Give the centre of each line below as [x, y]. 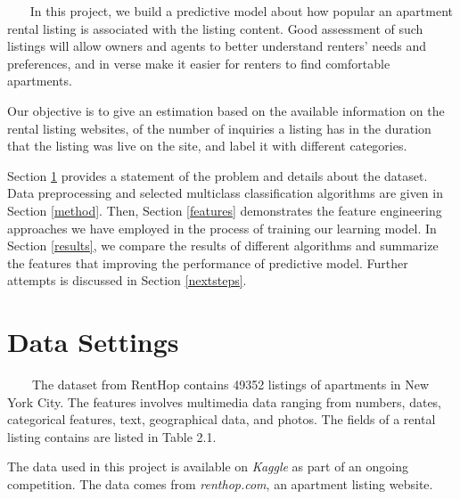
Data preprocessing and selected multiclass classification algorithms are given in [225, 193]
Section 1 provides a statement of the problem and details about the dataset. [218, 175]
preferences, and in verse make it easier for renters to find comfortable [199, 63]
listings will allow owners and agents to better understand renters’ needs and [217, 46]
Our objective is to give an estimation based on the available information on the [226, 110]
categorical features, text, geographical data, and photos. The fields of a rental [222, 419]
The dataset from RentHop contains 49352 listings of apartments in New [230, 384]
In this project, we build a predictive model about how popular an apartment [241, 11]
